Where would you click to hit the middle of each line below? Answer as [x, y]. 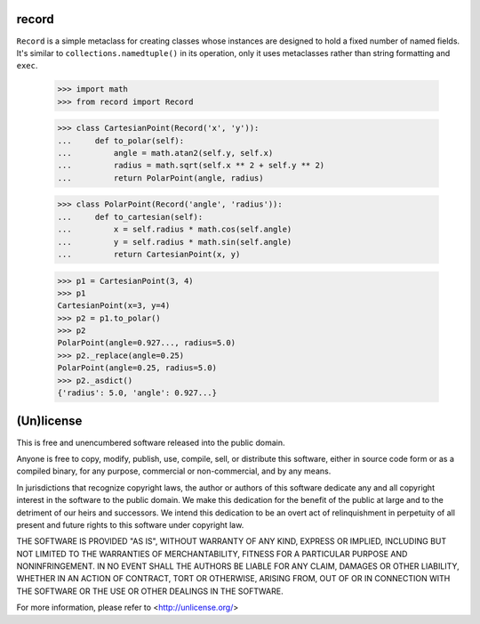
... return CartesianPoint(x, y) [149, 254]
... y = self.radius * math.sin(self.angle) [175, 242]
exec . [27, 66]
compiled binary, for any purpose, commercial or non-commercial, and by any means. [174, 471]
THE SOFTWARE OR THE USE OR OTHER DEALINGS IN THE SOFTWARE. [150, 591]
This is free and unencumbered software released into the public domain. [151, 442]
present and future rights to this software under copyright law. [130, 524]
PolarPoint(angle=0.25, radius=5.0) [137, 368]
